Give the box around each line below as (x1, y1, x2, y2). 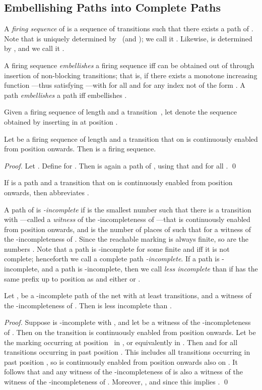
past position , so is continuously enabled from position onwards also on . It (4, 356, 238, 367)
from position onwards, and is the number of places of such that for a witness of (4, 224, 251, 234)
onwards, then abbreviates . (4, 187, 89, 197)
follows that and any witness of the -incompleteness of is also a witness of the (4, 366, 243, 377)
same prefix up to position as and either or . (4, 273, 141, 284)
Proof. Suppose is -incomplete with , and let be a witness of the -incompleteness (4, 317, 251, 327)
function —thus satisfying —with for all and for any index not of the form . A (4, 80, 245, 90)
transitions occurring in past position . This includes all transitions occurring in (4, 347, 250, 357)
